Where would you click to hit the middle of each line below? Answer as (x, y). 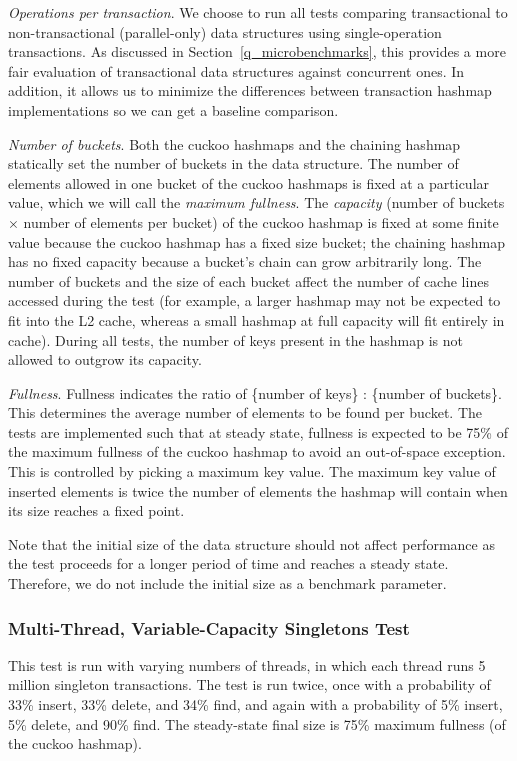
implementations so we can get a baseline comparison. (173, 109)
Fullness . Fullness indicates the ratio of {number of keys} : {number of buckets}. (255, 392)
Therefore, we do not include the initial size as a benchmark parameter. (227, 583)
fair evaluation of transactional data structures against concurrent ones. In (236, 70)
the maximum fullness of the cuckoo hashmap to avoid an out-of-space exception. (257, 451)
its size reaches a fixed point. (96, 510)
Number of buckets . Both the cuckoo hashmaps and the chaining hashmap (234, 143)
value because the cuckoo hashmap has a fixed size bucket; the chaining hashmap (256, 241)
